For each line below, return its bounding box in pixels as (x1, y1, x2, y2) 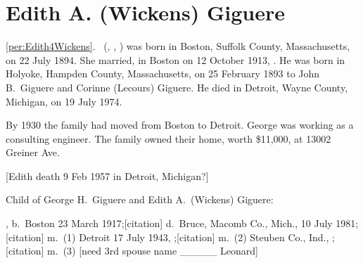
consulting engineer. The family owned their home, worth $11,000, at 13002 (6, 131, 331, 146)
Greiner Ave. (6, 145, 60, 160)
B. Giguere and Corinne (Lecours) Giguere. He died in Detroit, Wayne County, (6, 79, 348, 94)
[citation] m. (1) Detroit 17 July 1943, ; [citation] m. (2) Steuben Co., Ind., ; (6, 229, 335, 244)
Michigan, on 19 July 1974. (6, 94, 122, 108)
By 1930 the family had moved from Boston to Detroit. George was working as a (6, 117, 354, 132)
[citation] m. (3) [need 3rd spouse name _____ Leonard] (6, 243, 258, 258)
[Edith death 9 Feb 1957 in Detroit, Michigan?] (6, 168, 209, 183)
